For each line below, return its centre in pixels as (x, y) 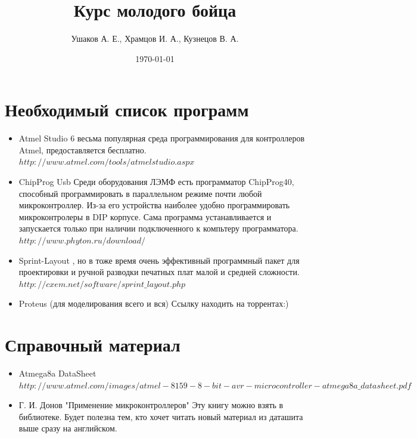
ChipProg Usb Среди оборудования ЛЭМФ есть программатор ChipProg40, (156, 182)
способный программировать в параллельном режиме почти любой (140, 193)
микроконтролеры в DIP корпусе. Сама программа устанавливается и (145, 216)
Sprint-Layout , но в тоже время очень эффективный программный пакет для (159, 260)
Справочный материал (93, 345)
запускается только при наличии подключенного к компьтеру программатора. (158, 228)
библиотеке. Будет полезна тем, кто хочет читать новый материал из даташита (161, 416)
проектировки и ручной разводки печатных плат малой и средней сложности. (159, 272)
